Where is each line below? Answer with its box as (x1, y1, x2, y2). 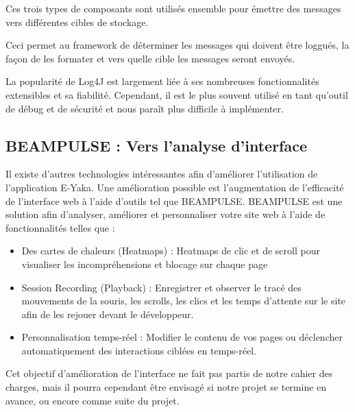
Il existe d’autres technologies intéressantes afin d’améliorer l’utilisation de (5, 167, 318, 181)
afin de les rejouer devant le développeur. (21, 306, 194, 321)
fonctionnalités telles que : (5, 220, 115, 234)
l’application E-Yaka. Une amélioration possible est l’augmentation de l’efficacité (5, 180, 344, 194)
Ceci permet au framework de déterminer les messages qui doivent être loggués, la (5, 38, 350, 52)
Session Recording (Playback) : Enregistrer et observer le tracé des (21, 280, 302, 294)
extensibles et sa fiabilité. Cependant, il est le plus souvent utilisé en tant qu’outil (5, 87, 348, 101)
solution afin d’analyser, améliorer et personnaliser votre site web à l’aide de (5, 207, 326, 221)
